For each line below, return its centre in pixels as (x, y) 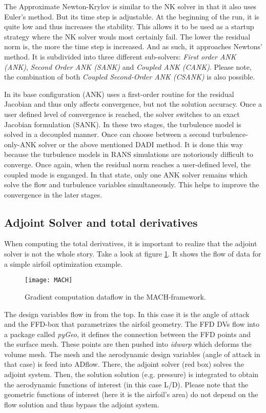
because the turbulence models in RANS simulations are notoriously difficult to (129, 154)
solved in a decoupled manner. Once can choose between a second (107, 134)
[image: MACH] (49, 280)
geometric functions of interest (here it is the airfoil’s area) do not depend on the (131, 394)
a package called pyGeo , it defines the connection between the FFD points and (127, 334)
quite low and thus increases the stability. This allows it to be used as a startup (129, 26)
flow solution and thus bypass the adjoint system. (82, 404)
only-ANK (20, 144)
